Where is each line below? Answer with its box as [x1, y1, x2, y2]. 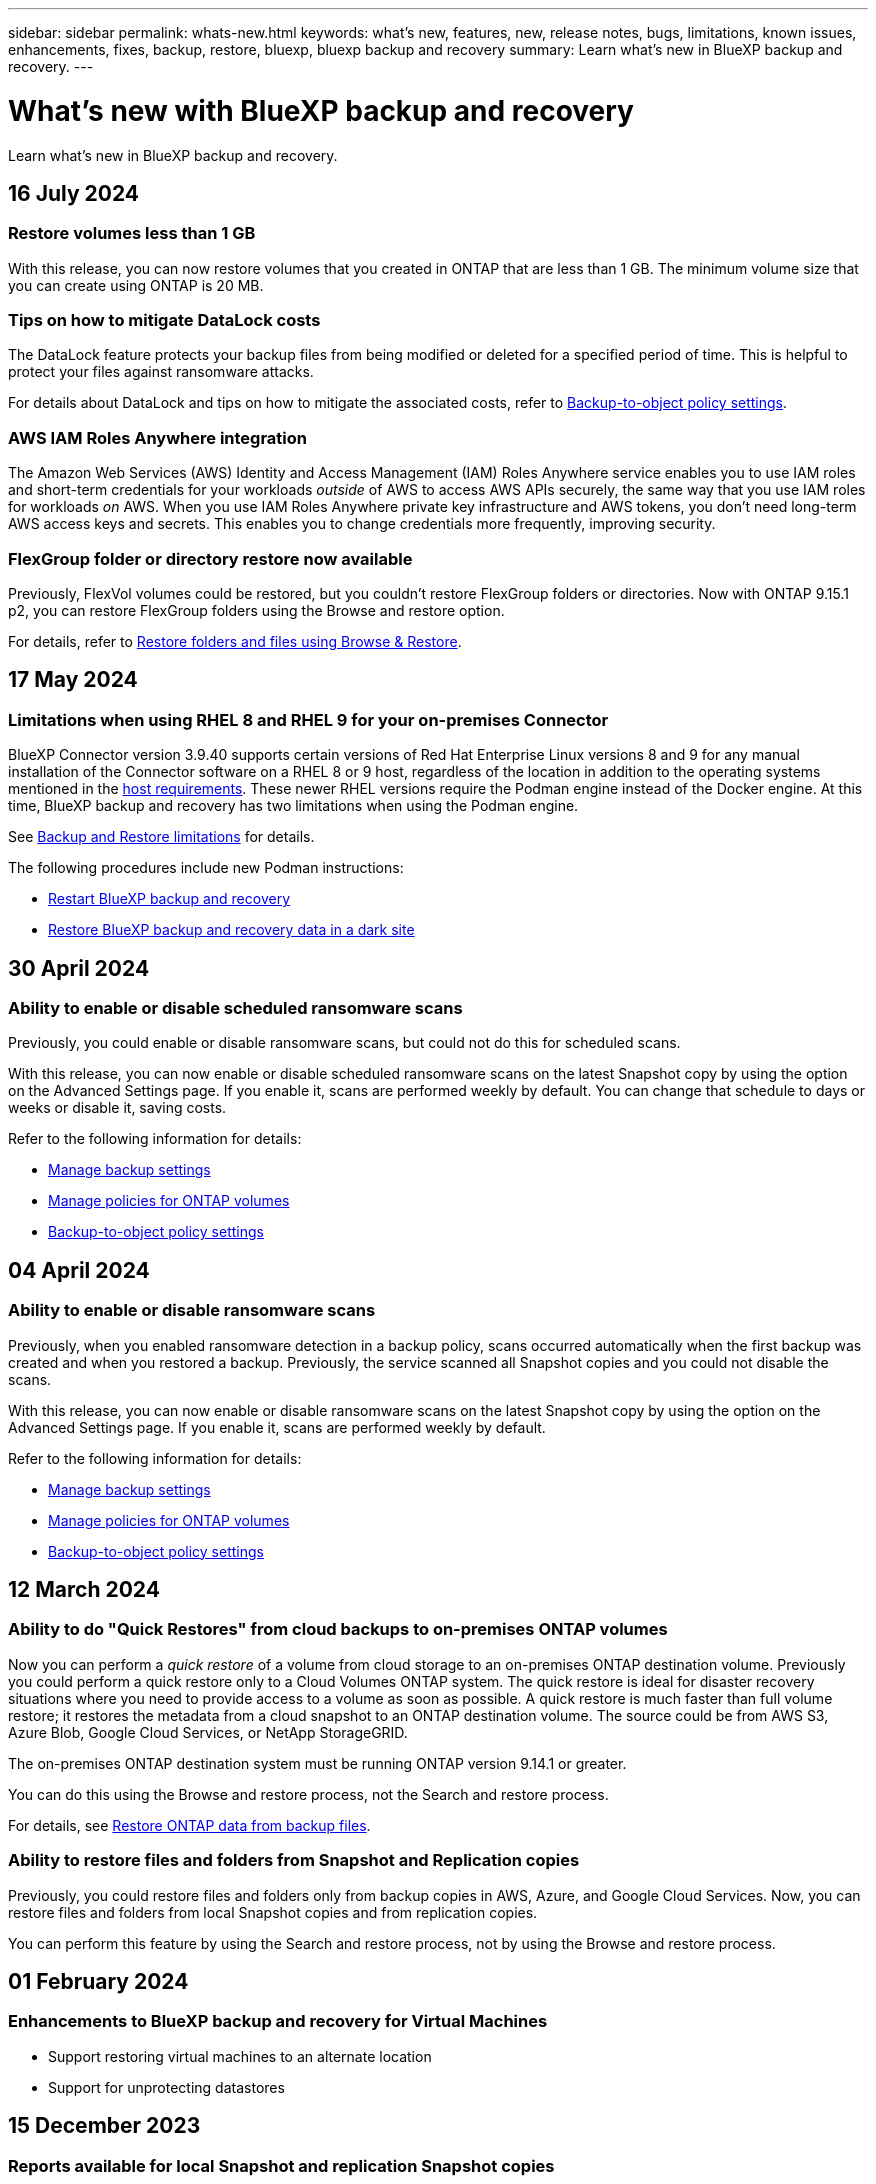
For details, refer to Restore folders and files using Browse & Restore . [8, 632, 462, 650]
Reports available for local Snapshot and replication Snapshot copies [8, 2155, 555, 2176]
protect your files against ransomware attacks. [8, 363, 314, 381]
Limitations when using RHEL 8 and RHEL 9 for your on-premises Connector [8, 709, 609, 730]
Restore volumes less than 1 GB [8, 223, 256, 244]
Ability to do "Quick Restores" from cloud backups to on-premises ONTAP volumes [8, 1619, 668, 1640]
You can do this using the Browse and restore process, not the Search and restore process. [8, 1785, 609, 1803]
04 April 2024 [8, 1257, 150, 1283]
